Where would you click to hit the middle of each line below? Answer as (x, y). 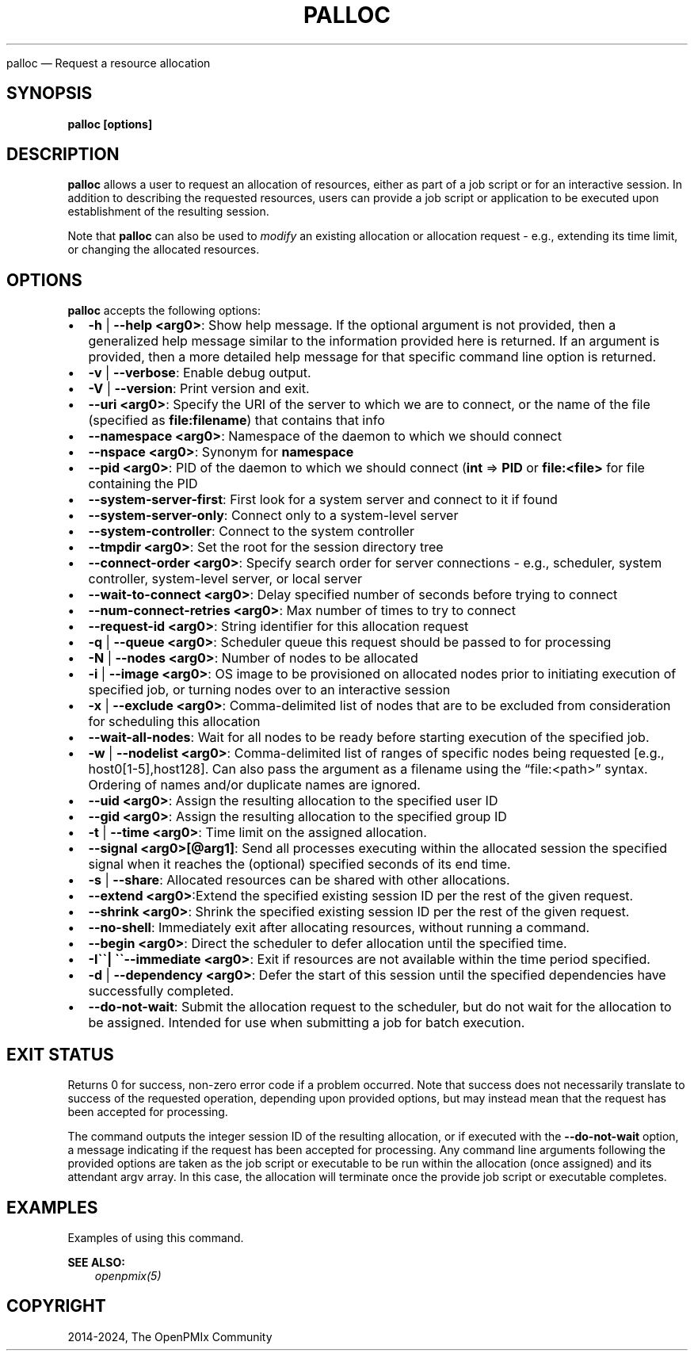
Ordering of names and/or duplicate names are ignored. (254, 785)
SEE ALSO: (96, 1262)
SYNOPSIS (50, 94)
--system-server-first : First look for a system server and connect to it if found (323, 500)
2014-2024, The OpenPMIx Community (170, 1336)
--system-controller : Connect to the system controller (251, 531)
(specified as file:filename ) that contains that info (236, 420)
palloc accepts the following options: (164, 311)
